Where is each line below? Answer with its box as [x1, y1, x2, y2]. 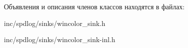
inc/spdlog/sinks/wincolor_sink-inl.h [4, 34, 115, 45]
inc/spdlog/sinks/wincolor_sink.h [4, 18, 106, 28]
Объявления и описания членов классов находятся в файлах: [4, 1, 185, 11]
